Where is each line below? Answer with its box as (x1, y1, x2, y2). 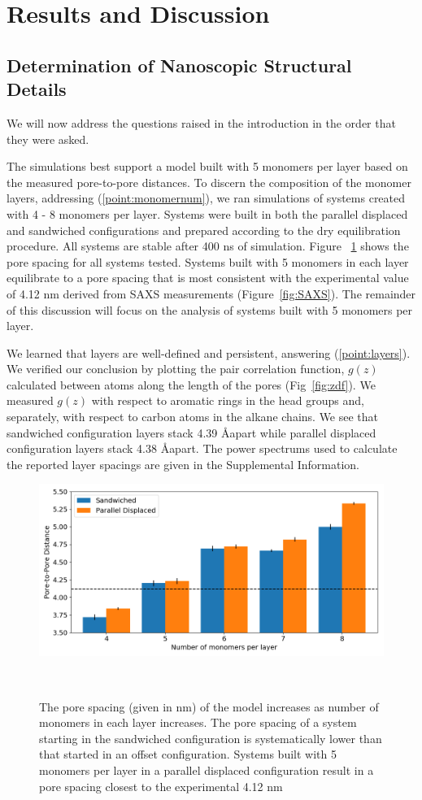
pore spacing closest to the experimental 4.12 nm (39, 777, 283, 794)
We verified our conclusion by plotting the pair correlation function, (7, 360, 345, 377)
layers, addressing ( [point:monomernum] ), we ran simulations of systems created (7, 189, 406, 207)
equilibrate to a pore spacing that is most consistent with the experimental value (7, 269, 409, 286)
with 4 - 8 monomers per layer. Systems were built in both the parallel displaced (7, 205, 408, 222)
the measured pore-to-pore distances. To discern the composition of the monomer (7, 173, 411, 190)
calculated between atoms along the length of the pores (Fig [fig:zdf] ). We (7, 376, 376, 393)
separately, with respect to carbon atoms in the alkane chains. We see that (7, 408, 379, 425)
